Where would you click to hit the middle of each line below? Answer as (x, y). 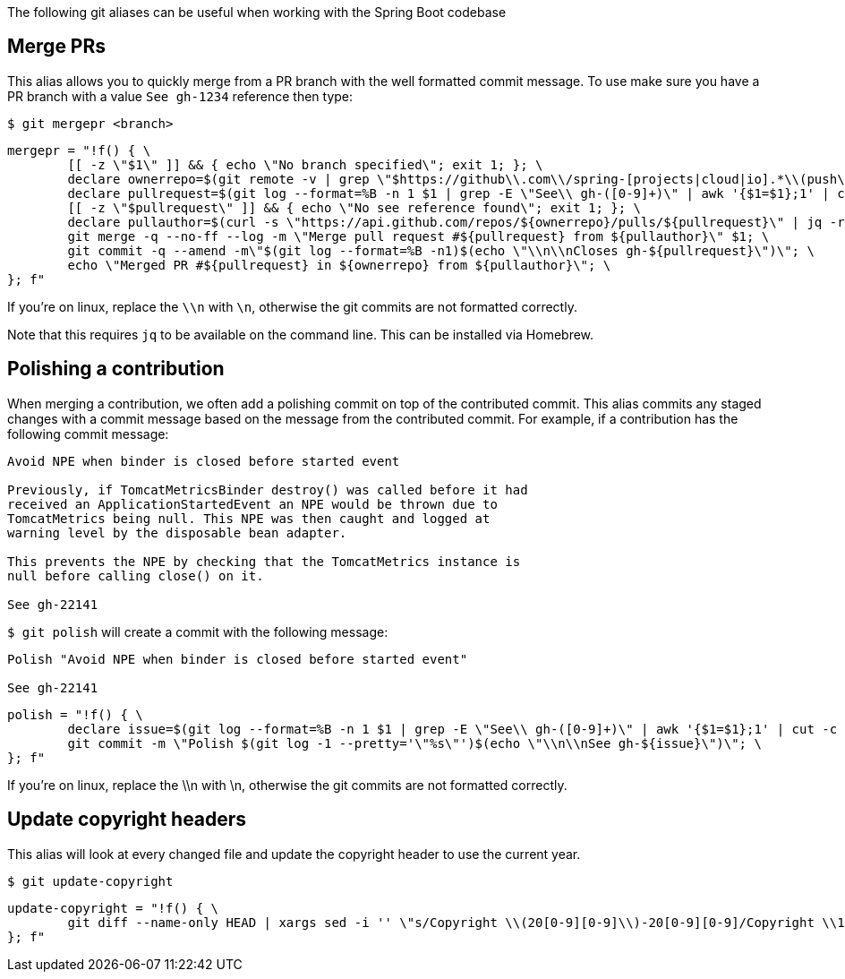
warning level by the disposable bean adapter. (177, 532)
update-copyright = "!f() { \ (113, 908)
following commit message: (88, 434)
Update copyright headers (127, 820)
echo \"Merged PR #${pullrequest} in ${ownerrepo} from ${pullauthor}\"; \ (339, 265)
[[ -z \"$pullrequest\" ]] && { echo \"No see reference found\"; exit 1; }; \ (354, 207)
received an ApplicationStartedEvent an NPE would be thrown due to (252, 504)
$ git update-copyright (90, 881)
